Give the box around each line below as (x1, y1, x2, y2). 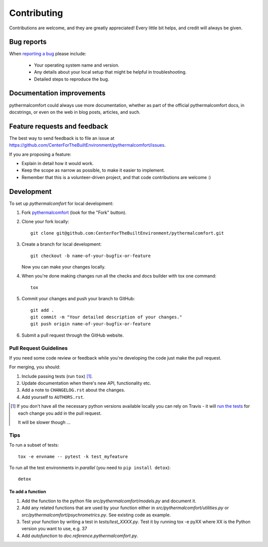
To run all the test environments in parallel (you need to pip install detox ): (9, 464, 171, 470)
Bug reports (9, 38, 47, 46)
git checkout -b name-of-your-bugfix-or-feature (30, 253, 151, 259)
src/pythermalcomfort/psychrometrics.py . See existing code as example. (21, 512, 171, 518)
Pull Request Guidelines (9, 345, 68, 352)
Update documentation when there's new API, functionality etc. (21, 380, 151, 386)
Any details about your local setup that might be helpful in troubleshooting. (34, 69, 187, 75)
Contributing (9, 7, 63, 18)
